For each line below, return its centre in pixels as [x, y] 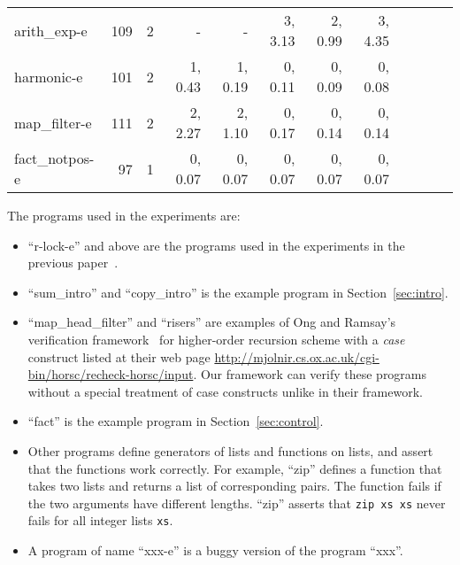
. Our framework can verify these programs [310, 374]
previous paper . [73, 263]
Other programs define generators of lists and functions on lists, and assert [230, 450]
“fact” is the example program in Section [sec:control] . [176, 421]
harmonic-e [49, 76]
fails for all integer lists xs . [100, 520]
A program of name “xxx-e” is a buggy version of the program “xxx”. [215, 550]
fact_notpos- [54, 158]
